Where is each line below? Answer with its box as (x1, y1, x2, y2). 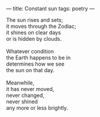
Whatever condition (6, 48, 54, 55)
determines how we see (6, 60, 65, 67)
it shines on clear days (6, 29, 61, 36)
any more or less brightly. (6, 105, 68, 111)
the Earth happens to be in (6, 54, 71, 61)
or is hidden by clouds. (6, 35, 62, 42)
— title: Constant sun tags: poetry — (6, 5, 95, 12)
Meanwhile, (6, 79, 34, 86)
